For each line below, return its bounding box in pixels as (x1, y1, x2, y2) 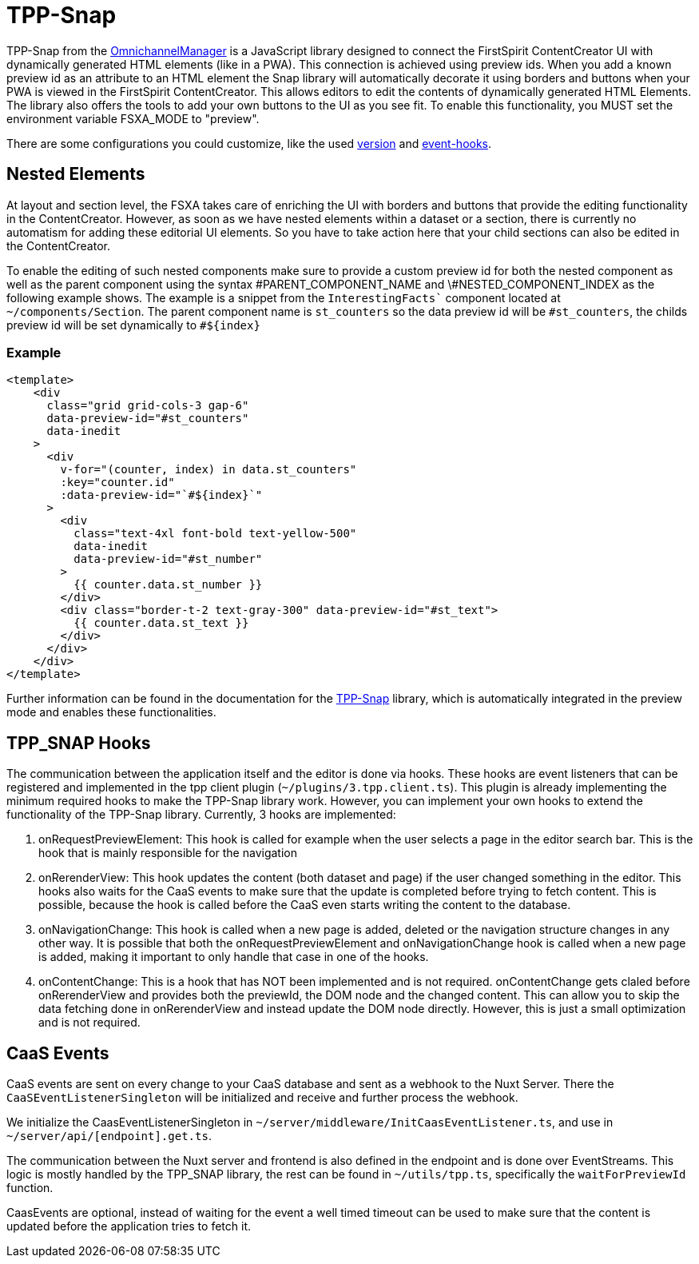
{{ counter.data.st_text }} (73, 616, 249, 630)
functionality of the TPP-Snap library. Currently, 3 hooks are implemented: (6, 807, 396, 822)
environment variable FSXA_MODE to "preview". (6, 111, 260, 126)
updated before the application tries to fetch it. (6, 1219, 251, 1234)
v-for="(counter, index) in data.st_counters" (60, 463, 357, 476)
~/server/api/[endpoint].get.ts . (6, 1129, 212, 1143)
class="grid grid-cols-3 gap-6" (46, 399, 249, 413)
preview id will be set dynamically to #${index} (6, 317, 260, 332)
